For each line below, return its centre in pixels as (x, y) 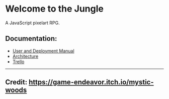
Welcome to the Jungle (55, 9)
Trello (18, 62)
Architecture (25, 56)
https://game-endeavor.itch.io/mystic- (91, 82)
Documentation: (31, 39)
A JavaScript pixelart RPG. (32, 23)
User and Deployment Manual (43, 51)
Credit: (16, 82)
